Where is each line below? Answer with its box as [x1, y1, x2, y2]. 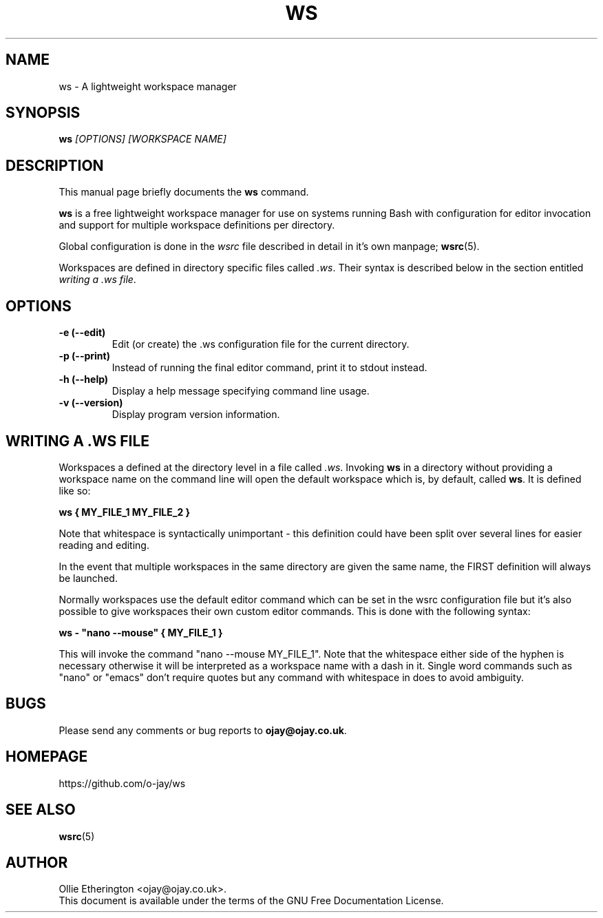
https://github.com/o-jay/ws [59, 777, 186, 789]
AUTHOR [6, 853, 68, 871]
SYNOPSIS [6, 104, 81, 122]
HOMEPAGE [6, 748, 88, 766]
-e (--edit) [59, 326, 106, 339]
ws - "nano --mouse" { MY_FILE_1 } [59, 626, 223, 638]
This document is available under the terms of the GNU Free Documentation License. [59, 895, 444, 907]
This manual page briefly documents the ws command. [59, 186, 309, 198]
